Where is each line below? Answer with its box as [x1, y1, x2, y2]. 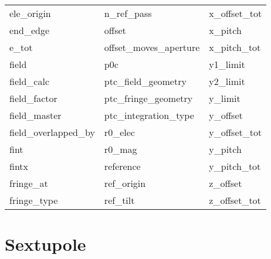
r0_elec [104, 125, 135, 139]
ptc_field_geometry [104, 74, 187, 88]
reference [104, 159, 141, 173]
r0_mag [104, 142, 137, 156]
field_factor [9, 91, 57, 105]
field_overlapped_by [9, 125, 95, 139]
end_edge [9, 23, 50, 37]
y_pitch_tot [209, 159, 261, 173]
